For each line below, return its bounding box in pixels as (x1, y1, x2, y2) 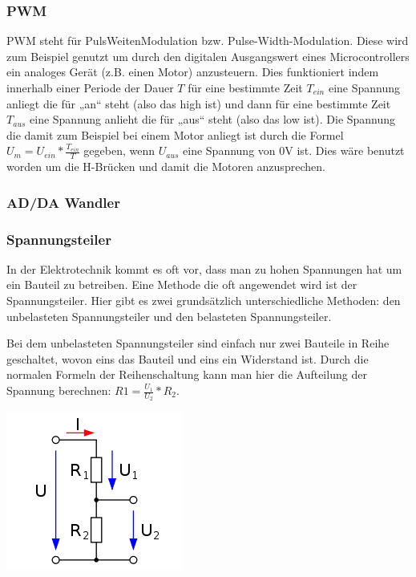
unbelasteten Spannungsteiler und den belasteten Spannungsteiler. (6, 307, 332, 324)
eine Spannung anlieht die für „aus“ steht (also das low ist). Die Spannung (30, 111, 396, 128)
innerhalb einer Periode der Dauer (6, 79, 174, 95)
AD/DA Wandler (6, 192, 120, 212)
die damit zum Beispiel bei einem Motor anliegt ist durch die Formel (6, 126, 344, 143)
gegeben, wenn (83, 142, 155, 159)
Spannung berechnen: (6, 382, 111, 399)
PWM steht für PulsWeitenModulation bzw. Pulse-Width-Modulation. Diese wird (6, 32, 409, 49)
